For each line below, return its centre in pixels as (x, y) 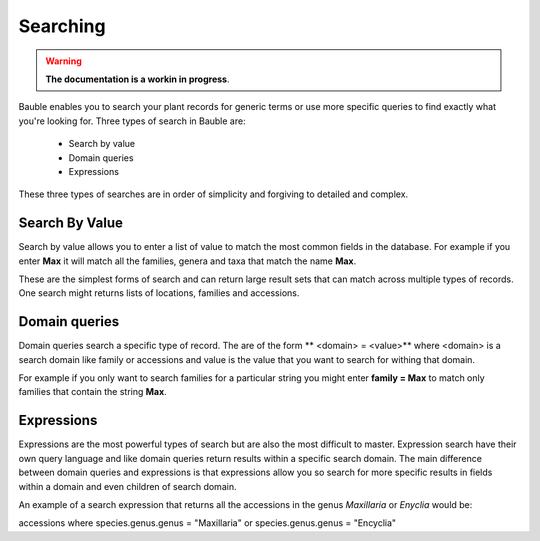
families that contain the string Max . (92, 392)
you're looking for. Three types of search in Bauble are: (132, 121)
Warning (63, 61)
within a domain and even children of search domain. (127, 486)
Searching (62, 26)
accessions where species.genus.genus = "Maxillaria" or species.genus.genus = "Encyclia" (207, 523)
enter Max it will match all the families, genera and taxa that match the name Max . (187, 261)
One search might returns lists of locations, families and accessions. (159, 293)
